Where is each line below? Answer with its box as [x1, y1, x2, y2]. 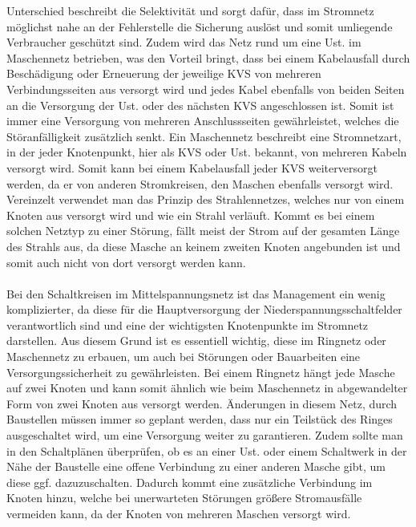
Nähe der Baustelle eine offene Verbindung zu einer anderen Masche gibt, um [6, 458, 386, 475]
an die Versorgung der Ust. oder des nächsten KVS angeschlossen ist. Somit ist [6, 96, 394, 113]
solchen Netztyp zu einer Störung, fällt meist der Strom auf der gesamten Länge [6, 222, 400, 239]
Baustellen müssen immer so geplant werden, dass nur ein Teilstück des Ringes [6, 411, 393, 428]
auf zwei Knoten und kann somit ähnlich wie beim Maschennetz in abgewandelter [6, 379, 408, 396]
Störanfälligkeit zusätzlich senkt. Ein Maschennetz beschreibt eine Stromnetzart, [6, 128, 402, 144]
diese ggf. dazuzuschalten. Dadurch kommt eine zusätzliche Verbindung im [6, 473, 373, 490]
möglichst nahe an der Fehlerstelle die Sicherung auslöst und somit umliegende [6, 18, 393, 34]
